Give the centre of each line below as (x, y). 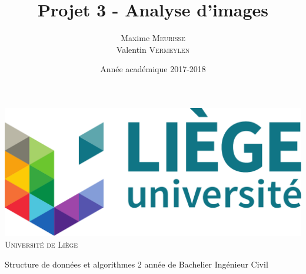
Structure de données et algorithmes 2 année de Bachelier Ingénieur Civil (137, 264)
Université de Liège (41, 244)
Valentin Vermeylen (153, 49)
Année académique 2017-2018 (153, 69)
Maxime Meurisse (153, 38)
